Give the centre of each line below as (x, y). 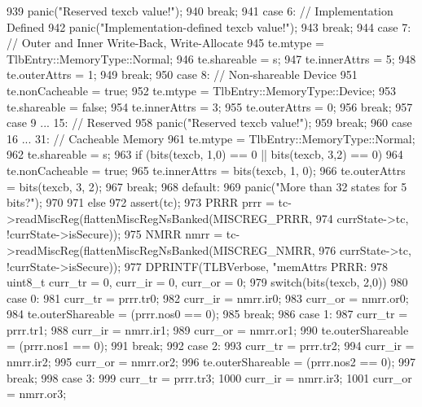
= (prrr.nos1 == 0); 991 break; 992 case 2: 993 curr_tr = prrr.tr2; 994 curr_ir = (211, 346)
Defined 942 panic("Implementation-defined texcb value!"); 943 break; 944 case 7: (209, 26)
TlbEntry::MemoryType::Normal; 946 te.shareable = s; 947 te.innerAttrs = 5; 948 (211, 58)
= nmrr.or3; (37, 394)
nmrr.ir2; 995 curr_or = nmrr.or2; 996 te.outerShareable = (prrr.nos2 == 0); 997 (211, 362)
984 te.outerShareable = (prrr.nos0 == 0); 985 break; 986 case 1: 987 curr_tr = (207, 314)
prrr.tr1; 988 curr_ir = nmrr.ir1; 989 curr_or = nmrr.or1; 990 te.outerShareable (208, 329)
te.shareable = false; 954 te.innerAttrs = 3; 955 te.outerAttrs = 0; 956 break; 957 (210, 106)
